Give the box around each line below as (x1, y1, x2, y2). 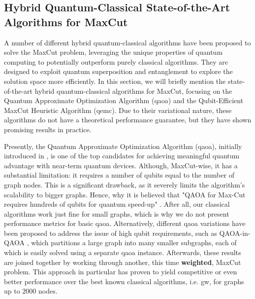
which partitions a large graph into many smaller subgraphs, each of (31, 237, 237, 248)
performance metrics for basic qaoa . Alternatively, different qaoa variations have (4, 218, 246, 228)
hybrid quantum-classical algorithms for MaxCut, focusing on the (34, 85, 232, 96)
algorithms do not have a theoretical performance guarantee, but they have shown (4, 114, 252, 125)
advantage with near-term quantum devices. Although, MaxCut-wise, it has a (4, 160, 238, 170)
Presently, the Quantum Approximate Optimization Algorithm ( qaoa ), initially (4, 141, 242, 151)
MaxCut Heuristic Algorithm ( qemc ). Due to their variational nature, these (4, 105, 232, 115)
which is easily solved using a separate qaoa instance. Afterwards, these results (4, 247, 241, 258)
